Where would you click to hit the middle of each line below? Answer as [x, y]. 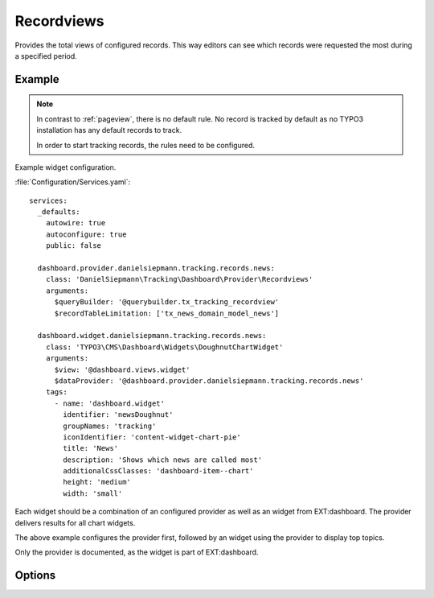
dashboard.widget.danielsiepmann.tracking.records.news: [152, 336]
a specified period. [46, 56]
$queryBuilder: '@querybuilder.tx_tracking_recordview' [167, 302]
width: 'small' [93, 493]
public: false [74, 246]
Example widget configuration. [66, 167]
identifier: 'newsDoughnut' [118, 415]
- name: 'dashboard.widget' [109, 403]
